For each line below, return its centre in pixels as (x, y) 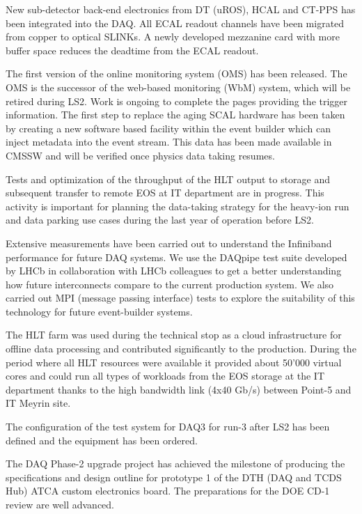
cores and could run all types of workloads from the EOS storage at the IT (165, 376)
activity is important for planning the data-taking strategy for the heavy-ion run (178, 206)
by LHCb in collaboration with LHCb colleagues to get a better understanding (174, 271)
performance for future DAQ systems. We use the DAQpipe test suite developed (176, 257)
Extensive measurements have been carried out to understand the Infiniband (169, 243)
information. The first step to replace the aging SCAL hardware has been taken (175, 115)
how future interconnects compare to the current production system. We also (170, 284)
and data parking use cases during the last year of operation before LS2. (160, 220)
